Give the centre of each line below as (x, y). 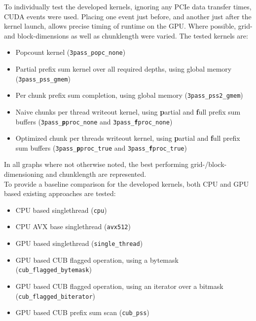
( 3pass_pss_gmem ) (43, 78)
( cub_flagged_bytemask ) (54, 269)
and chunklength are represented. (96, 174)
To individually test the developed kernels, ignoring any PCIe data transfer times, (128, 6)
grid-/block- (209, 164)
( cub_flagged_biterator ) (55, 296)
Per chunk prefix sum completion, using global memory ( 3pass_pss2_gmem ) (129, 95)
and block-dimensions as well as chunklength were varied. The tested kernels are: (126, 35)
